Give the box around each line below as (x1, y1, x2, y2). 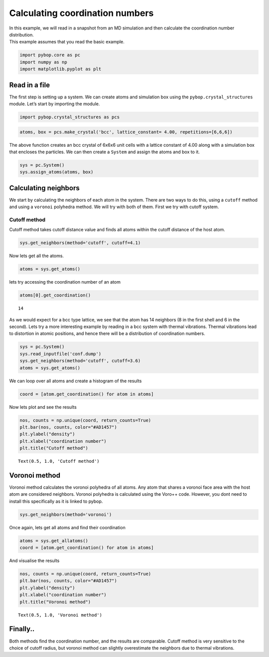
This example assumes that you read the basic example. (9, 39, 125, 45)
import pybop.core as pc (19, 52, 81, 58)
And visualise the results (9, 558, 60, 564)
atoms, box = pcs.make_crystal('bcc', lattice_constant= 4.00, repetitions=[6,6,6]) (19, 129, 233, 135)
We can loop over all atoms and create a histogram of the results (9, 377, 142, 384)
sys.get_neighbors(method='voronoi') (19, 512, 112, 517)
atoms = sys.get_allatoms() (19, 538, 88, 544)
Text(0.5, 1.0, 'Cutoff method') (18, 458, 100, 464)
